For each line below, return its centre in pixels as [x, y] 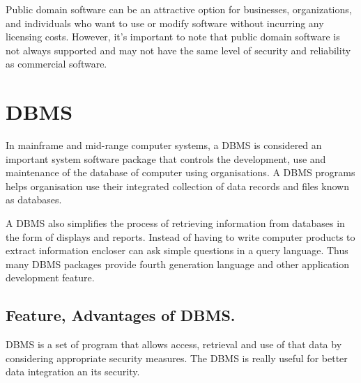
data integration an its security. [73, 372]
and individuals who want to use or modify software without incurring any [165, 23]
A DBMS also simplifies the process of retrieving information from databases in [175, 223]
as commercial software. [56, 64]
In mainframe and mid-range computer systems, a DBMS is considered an [164, 145]
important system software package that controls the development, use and [166, 158]
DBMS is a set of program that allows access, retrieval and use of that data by [174, 344]
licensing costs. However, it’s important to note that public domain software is [173, 37]
